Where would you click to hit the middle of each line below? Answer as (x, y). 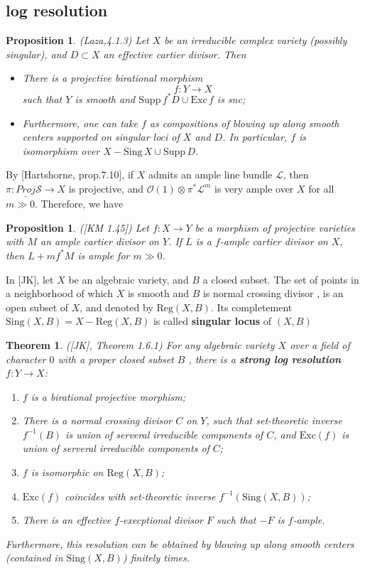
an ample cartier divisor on (100, 241)
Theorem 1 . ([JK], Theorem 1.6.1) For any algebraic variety (140, 344)
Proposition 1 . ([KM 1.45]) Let (77, 227)
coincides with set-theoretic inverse (140, 496)
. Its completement (251, 307)
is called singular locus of (212, 321)
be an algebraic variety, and (129, 279)
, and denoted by (116, 307)
